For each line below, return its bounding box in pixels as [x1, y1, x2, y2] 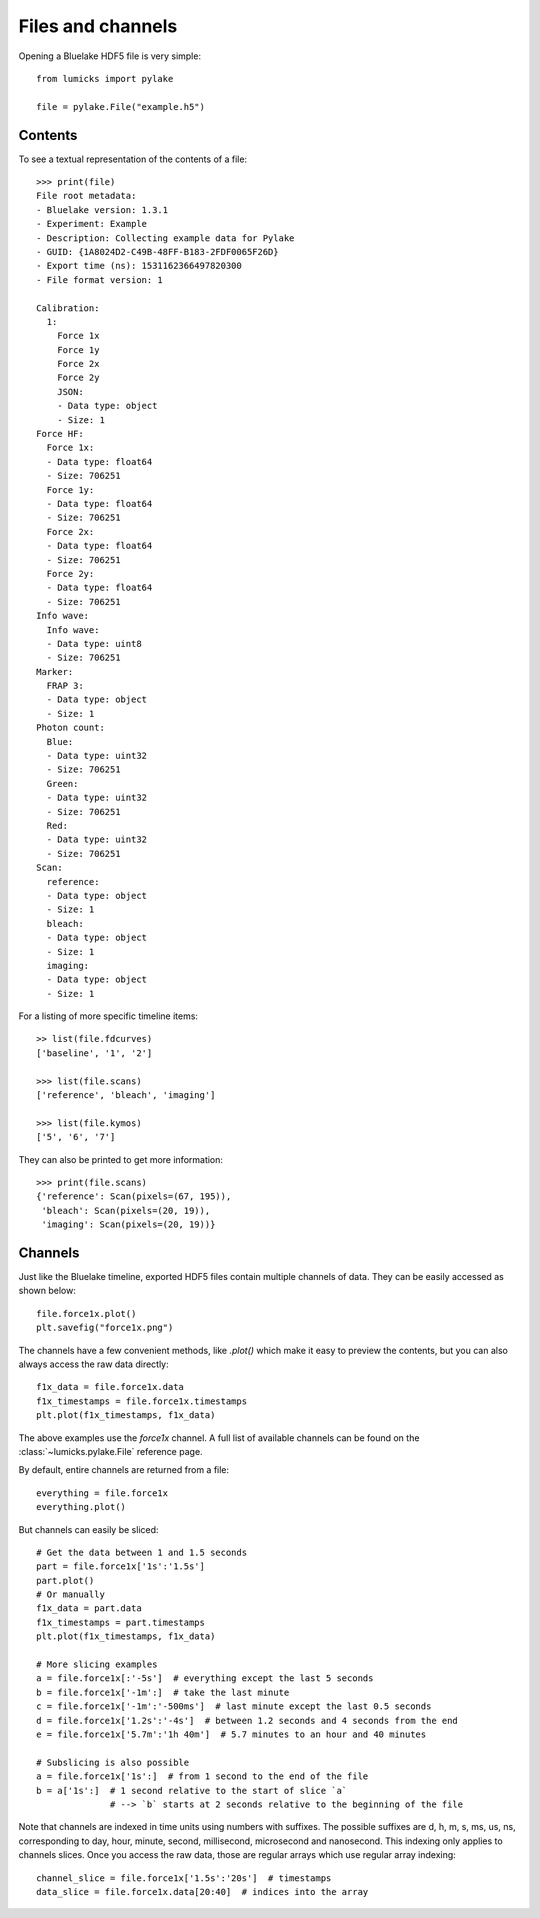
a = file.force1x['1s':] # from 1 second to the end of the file [36, 1771, 369, 1782]
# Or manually [36, 1589, 105, 1600]
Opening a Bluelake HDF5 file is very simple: [18, 50, 202, 62]
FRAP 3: [46, 680, 84, 692]
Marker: [36, 666, 74, 677]
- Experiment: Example [36, 218, 148, 230]
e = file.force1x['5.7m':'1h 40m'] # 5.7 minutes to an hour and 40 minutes [36, 1728, 427, 1740]
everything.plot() [36, 1501, 127, 1513]
